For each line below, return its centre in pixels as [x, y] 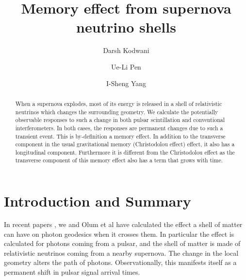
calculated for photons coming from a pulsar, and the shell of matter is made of [122, 243]
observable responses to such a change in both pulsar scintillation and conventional [120, 120]
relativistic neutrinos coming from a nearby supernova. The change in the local [121, 253]
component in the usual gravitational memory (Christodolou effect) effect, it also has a [125, 144]
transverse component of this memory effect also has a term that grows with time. [119, 160]
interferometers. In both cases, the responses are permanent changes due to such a [119, 128]
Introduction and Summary [98, 201]
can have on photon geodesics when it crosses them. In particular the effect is [119, 234]
